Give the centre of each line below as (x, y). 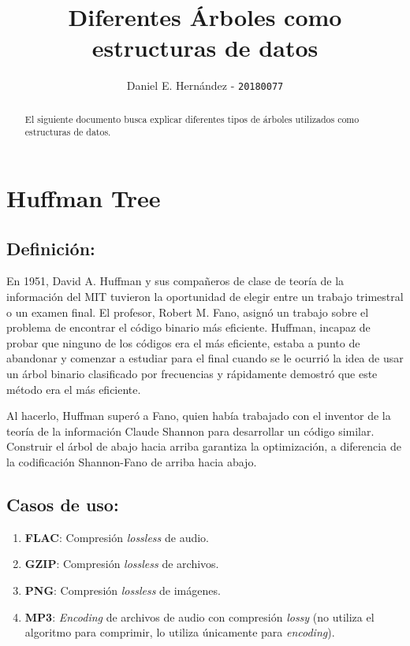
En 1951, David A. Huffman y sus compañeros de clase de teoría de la (175, 281)
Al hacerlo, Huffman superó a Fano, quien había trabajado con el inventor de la (199, 416)
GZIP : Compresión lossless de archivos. (122, 564)
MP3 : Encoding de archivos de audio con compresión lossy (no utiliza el (199, 616)
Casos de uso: (63, 504)
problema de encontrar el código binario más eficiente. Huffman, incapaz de (188, 327)
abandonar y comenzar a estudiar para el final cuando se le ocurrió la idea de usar (205, 358)
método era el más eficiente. (74, 389)
